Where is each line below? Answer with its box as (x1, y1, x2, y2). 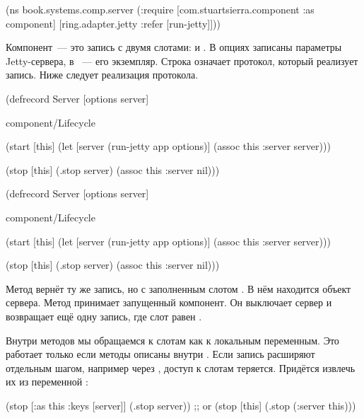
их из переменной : (6, 374, 88, 389)
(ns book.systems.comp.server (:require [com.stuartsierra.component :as (6, 2, 315, 16)
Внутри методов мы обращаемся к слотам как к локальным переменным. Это (6, 332, 339, 347)
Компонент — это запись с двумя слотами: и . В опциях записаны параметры (6, 40, 342, 54)
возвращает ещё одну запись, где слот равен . (6, 308, 202, 323)
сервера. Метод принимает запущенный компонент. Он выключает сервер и (6, 295, 332, 310)
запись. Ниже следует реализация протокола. (6, 67, 199, 82)
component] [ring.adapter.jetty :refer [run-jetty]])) (6, 16, 221, 30)
